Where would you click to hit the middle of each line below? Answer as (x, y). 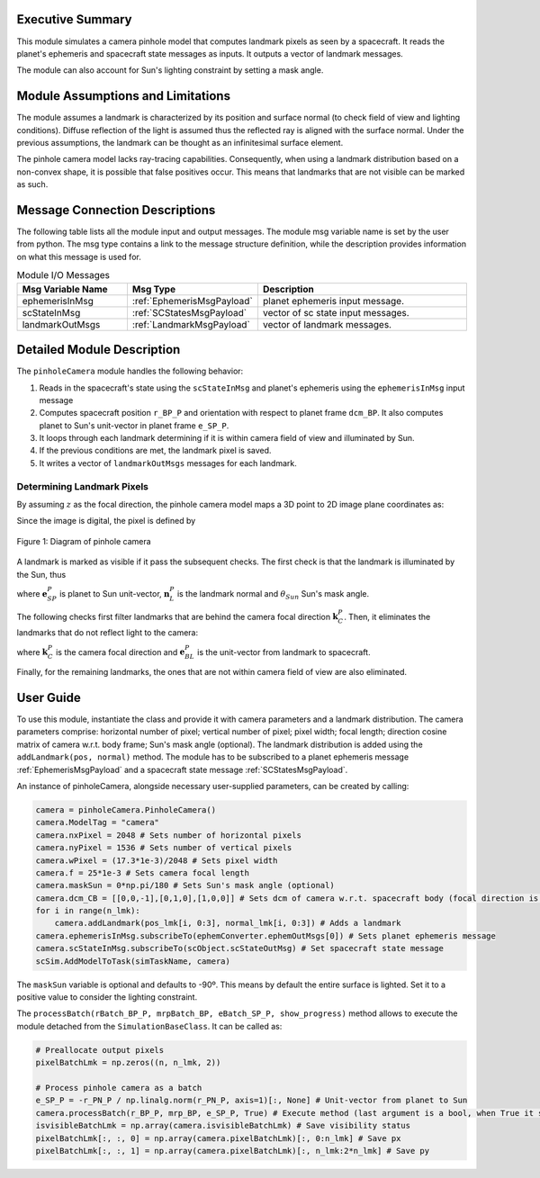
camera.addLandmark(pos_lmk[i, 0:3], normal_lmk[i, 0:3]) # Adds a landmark (228, 923)
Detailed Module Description (99, 350)
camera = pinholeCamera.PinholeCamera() (126, 809)
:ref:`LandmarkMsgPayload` (191, 324)
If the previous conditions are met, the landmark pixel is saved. (155, 451)
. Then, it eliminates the (387, 616)
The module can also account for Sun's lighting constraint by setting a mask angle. (170, 70)
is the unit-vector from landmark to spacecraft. (283, 652)
